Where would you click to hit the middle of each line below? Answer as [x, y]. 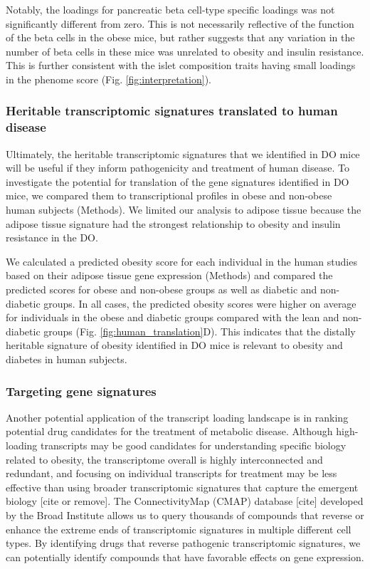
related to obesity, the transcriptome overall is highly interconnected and [164, 459]
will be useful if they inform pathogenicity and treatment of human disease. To [178, 168]
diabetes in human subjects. [67, 359]
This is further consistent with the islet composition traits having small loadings [181, 65]
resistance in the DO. [52, 237]
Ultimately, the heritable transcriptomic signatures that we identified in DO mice [183, 153]
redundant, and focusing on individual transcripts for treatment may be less [171, 473]
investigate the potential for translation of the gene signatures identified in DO [178, 181]
